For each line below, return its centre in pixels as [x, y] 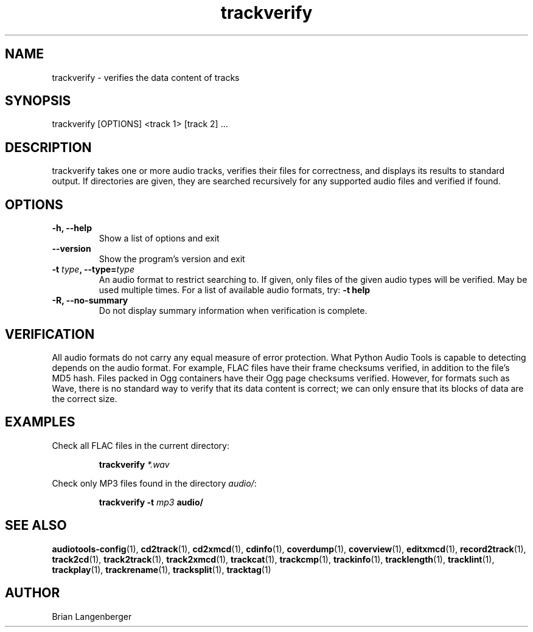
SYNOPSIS [38, 101]
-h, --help [72, 228]
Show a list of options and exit [159, 238]
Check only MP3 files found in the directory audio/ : [154, 483]
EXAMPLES [40, 422]
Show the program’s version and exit [172, 259]
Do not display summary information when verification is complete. [233, 311]
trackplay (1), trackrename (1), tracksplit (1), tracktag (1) [162, 569]
